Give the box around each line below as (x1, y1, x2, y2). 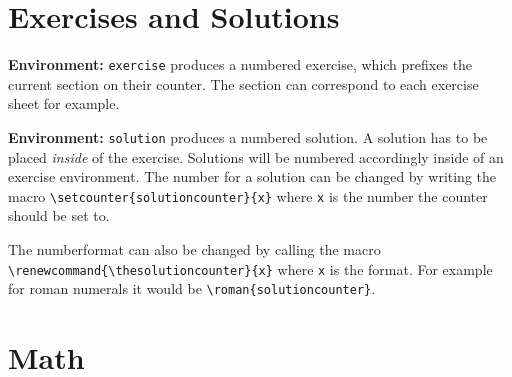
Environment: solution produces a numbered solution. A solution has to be (8, 126, 488, 147)
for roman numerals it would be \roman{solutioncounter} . (8, 278, 376, 299)
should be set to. (8, 205, 110, 226)
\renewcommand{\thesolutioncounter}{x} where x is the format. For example (8, 258, 493, 279)
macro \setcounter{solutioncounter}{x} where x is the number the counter (8, 185, 488, 206)
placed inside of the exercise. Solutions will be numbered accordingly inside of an (8, 146, 504, 167)
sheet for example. (8, 93, 120, 114)
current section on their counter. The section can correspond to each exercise (8, 73, 479, 94)
